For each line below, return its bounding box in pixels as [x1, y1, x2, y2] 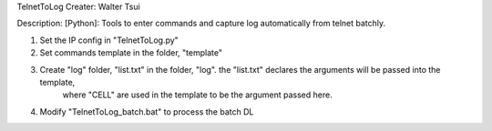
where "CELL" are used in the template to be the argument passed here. [62, 89, 333, 100]
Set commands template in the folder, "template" [39, 47, 223, 58]
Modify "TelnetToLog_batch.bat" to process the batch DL [39, 106, 254, 117]
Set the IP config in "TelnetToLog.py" [39, 35, 179, 45]
